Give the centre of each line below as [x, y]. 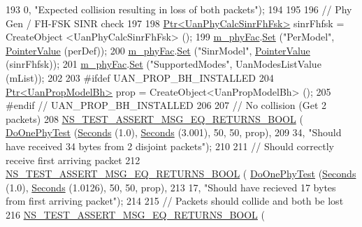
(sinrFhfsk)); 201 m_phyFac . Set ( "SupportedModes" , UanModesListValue [164, 64]
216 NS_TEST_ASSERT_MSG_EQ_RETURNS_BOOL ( [135, 214]
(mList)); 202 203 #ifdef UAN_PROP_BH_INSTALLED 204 [140, 77]
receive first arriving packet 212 [73, 160]
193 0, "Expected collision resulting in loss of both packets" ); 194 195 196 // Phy [179, 9]
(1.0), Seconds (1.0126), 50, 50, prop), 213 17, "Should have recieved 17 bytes [171, 187]
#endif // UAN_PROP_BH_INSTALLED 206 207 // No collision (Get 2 [166, 105]
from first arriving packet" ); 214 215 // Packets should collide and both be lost [175, 201]
